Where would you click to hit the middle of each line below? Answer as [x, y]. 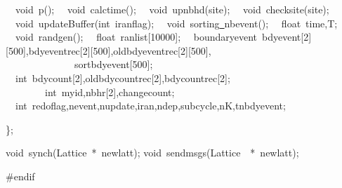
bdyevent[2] [287, 37]
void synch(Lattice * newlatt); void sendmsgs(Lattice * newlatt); [152, 153]
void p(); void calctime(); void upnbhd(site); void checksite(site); [172, 9]
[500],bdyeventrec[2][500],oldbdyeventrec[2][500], [108, 50]
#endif [20, 176]
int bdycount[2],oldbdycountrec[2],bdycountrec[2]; [123, 78]
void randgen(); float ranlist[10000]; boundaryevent [136, 37]
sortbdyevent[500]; [113, 64]
